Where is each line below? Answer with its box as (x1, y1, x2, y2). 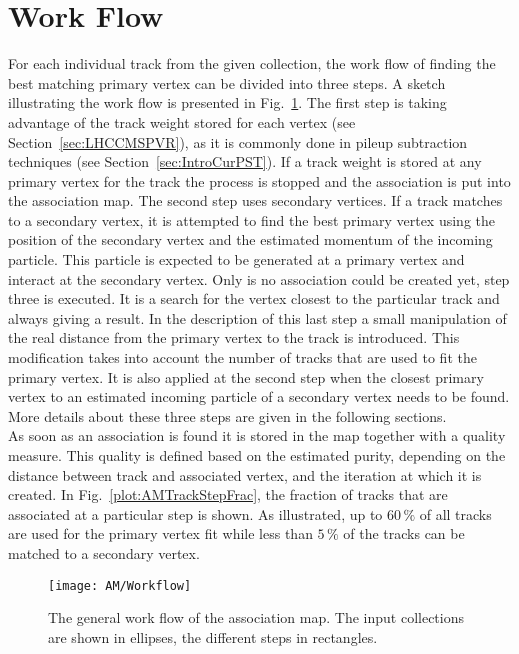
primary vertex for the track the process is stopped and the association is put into (8, 170, 511, 191)
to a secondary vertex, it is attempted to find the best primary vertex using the (8, 209, 495, 230)
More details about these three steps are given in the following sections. (8, 405, 447, 426)
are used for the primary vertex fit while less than (8, 523, 313, 544)
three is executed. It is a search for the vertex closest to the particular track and (8, 288, 500, 309)
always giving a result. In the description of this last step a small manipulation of (8, 307, 507, 328)
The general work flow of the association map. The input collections (48, 607, 465, 628)
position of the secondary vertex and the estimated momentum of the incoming (8, 229, 493, 250)
